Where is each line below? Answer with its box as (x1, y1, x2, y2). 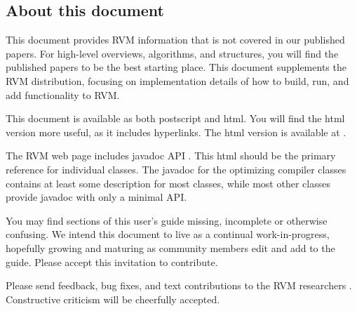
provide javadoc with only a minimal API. (6, 190, 187, 204)
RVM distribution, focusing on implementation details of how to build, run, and (6, 73, 349, 88)
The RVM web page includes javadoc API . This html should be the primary (6, 148, 336, 163)
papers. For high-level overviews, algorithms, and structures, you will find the (6, 46, 339, 60)
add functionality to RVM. (6, 87, 120, 102)
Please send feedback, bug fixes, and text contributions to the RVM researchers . (6, 278, 352, 293)
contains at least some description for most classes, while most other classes (6, 176, 330, 190)
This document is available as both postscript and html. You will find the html (6, 111, 345, 126)
